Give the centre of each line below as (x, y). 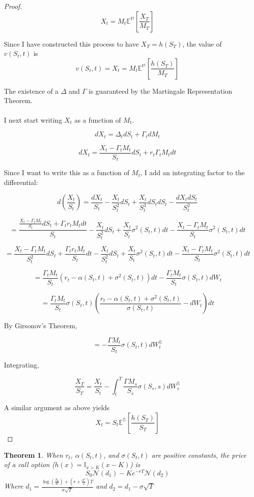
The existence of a (31, 91)
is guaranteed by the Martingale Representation (160, 91)
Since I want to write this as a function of (67, 172)
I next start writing (33, 119)
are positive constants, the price (199, 455)
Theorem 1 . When (34, 455)
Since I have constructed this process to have (71, 43)
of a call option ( (29, 464)
